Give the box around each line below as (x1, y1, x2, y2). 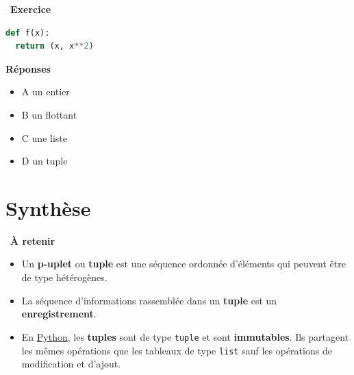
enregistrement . (21, 306, 97, 321)
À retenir (10, 233, 55, 247)
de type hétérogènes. (21, 270, 108, 285)
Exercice (10, 2, 51, 16)
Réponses (5, 61, 51, 75)
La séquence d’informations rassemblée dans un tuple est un (21, 293, 277, 307)
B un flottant (21, 107, 77, 121)
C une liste (21, 130, 67, 145)
